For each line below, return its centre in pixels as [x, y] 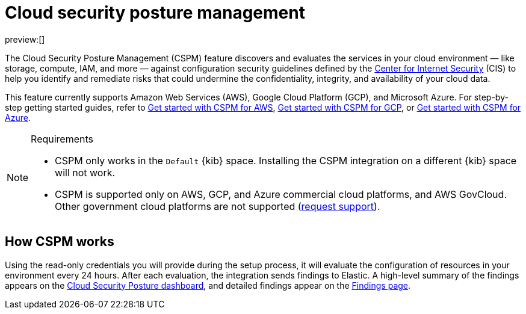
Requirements [62, 139]
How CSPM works [60, 242]
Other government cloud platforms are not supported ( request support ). [218, 206]
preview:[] [25, 39]
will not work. [85, 172]
